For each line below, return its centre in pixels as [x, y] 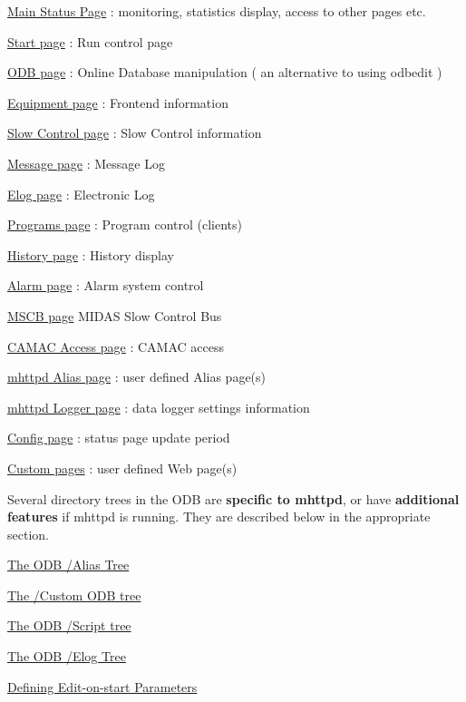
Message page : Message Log [86, 163]
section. [28, 534]
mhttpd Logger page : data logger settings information [159, 407]
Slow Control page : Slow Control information [135, 133]
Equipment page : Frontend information [118, 102]
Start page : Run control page [90, 41]
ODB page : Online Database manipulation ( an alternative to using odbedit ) [225, 72]
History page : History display [91, 254]
